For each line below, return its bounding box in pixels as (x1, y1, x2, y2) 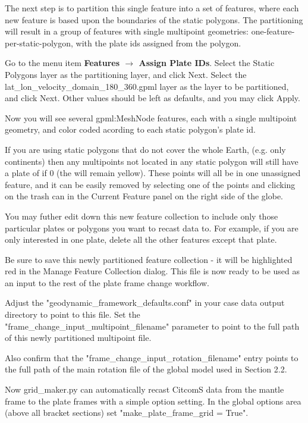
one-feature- (251, 25, 295, 37)
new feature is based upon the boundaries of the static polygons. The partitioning (5, 13, 303, 26)
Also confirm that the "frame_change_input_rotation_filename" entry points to (5, 351, 298, 364)
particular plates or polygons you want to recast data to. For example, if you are (5, 221, 298, 234)
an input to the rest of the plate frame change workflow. (5, 276, 209, 289)
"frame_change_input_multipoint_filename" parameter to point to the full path (5, 319, 300, 332)
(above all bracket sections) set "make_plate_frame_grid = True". (5, 406, 249, 419)
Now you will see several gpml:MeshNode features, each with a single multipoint (5, 111, 297, 124)
